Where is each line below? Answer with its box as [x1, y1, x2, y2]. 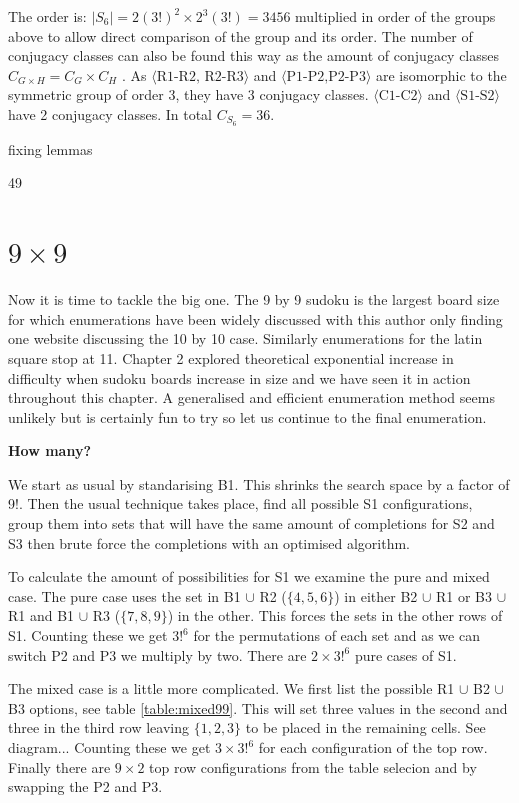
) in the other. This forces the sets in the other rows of [167, 605, 503, 626]
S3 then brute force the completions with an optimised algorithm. [8, 532, 411, 553]
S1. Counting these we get [8, 625, 168, 646]
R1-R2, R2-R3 [156, 69, 244, 84]
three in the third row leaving [8, 717, 189, 738]
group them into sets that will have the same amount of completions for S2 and [8, 513, 495, 534]
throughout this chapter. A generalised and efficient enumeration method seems [8, 387, 495, 408]
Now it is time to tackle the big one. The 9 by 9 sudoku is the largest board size [8, 289, 500, 310]
